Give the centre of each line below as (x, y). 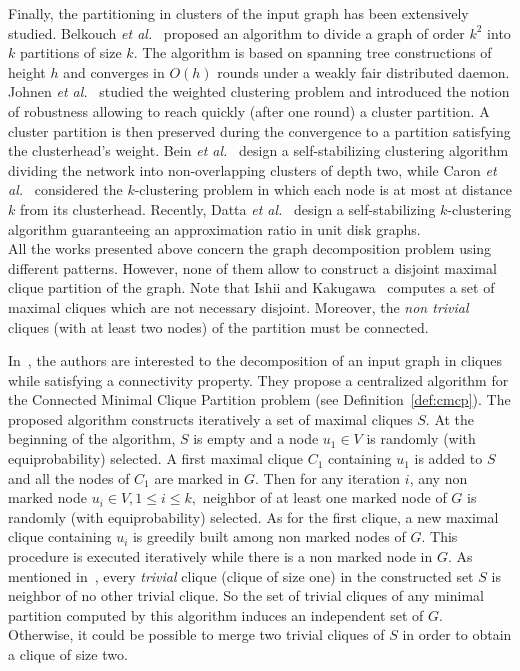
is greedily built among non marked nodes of (269, 536)
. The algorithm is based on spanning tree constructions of (312, 52)
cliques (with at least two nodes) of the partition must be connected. (218, 326)
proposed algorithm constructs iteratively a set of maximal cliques (210, 418)
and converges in (114, 71)
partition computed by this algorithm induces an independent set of (216, 614)
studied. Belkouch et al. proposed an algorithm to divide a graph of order (236, 32)
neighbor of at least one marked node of (324, 497)
